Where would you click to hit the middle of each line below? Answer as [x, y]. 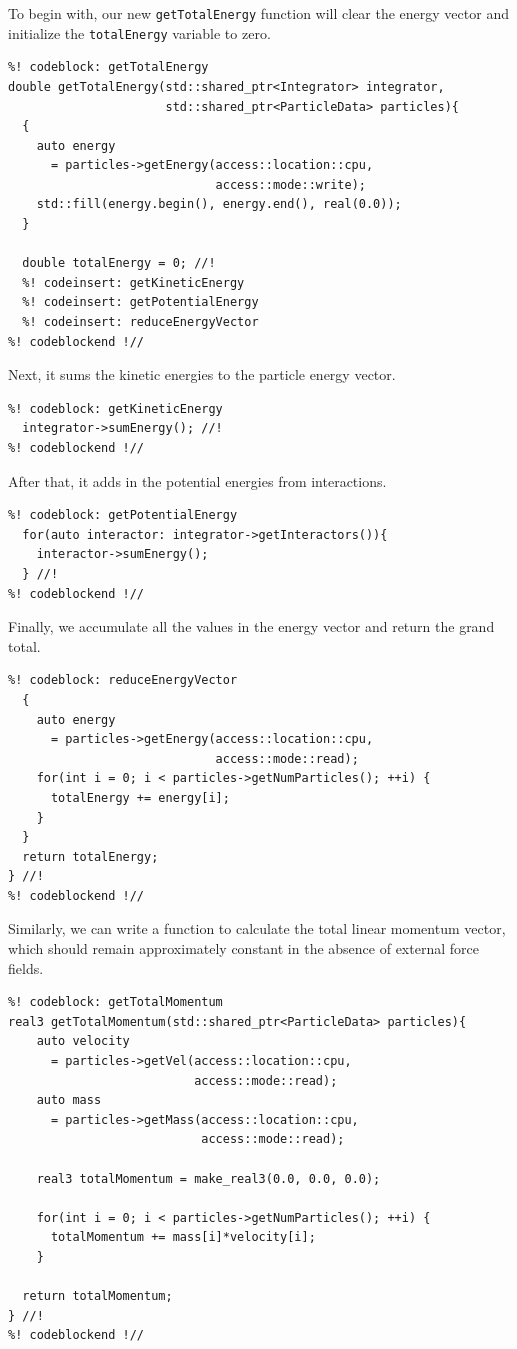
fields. [26, 967]
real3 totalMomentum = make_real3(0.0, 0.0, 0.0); [208, 1178]
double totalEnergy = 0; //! [119, 263]
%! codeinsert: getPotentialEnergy [140, 302]
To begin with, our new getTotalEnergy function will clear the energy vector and [258, 13]
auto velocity [83, 1041]
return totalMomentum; [97, 1296]
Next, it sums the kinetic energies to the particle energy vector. [202, 374]
